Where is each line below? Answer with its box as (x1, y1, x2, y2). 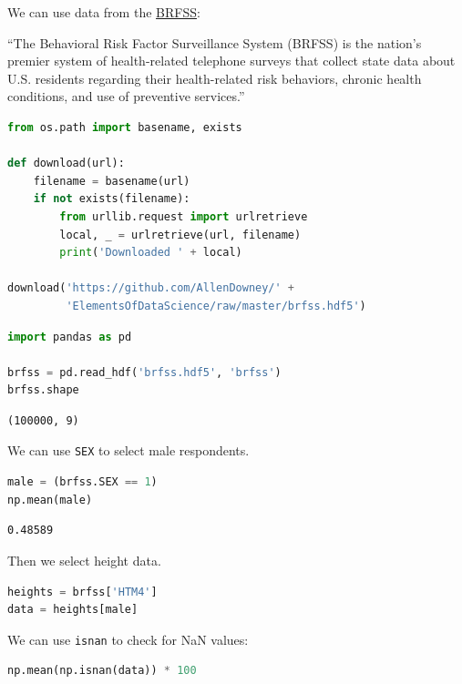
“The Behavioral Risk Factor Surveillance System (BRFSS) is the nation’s (7, 33, 422, 52)
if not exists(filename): (33, 192, 190, 206)
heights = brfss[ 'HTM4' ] (7, 585, 158, 598)
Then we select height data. (7, 550, 161, 569)
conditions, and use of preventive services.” (7, 87, 245, 106)
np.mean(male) (7, 493, 93, 506)
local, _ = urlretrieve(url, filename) (59, 228, 302, 241)
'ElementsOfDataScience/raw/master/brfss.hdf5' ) (66, 299, 366, 312)
